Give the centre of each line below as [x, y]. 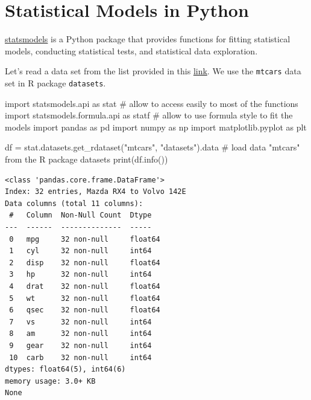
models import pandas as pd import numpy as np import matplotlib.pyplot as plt [156, 127]
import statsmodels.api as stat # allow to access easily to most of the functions [152, 103]
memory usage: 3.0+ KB [50, 381]
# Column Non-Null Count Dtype [80, 215]
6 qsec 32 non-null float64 [85, 310]
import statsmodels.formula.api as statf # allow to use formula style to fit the [149, 115]
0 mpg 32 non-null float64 [85, 239]
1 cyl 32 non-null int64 [80, 251]
